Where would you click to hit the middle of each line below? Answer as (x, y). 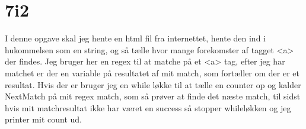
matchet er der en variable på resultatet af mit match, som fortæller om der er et (152, 72)
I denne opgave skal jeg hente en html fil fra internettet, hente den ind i (135, 38)
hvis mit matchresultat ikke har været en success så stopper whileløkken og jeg (148, 107)
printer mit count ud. (43, 119)
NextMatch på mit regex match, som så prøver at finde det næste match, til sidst (153, 96)
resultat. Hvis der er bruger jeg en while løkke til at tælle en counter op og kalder (153, 84)
